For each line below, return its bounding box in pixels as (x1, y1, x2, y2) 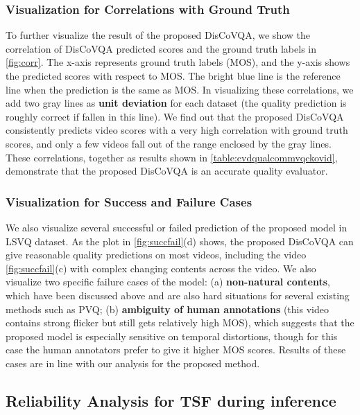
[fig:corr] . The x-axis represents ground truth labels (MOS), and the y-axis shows (6, 55, 350, 69)
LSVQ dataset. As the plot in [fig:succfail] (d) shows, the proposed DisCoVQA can (6, 233, 354, 248)
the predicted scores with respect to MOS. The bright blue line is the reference (6, 69, 341, 82)
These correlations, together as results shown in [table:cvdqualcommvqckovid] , (6, 150, 338, 164)
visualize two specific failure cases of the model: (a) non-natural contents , (6, 274, 330, 289)
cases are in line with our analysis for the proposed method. (6, 355, 260, 370)
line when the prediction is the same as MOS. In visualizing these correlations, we (6, 82, 354, 96)
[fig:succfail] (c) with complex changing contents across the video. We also (6, 261, 316, 275)
